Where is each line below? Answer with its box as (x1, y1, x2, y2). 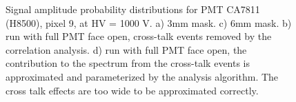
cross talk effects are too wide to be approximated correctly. (6, 83, 259, 97)
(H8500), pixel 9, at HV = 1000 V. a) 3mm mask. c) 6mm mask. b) (6, 15, 292, 30)
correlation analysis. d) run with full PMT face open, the (6, 42, 247, 57)
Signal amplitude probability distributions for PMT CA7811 (6, 2, 260, 16)
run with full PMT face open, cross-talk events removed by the (6, 29, 272, 43)
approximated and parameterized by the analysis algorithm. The (6, 69, 279, 83)
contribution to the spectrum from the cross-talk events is (6, 56, 250, 70)
